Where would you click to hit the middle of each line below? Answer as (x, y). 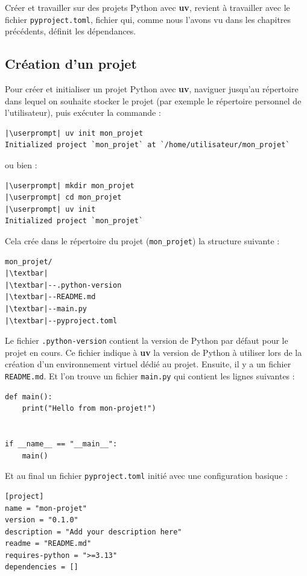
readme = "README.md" (48, 544)
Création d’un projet (71, 64)
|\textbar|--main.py (46, 309)
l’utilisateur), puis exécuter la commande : (83, 112)
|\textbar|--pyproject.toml (61, 321)
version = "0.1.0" (42, 520)
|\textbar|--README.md (50, 297)
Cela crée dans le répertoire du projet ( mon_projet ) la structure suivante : (142, 240)
